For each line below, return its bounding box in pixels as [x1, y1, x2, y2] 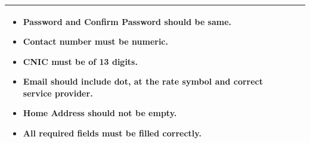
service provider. [23, 86, 93, 99]
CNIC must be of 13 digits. [23, 55, 138, 67]
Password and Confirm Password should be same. [23, 15, 232, 27]
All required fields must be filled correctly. [23, 127, 201, 139]
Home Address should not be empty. [23, 107, 177, 119]
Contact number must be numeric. [23, 35, 168, 48]
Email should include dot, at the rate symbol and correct [23, 75, 263, 88]
